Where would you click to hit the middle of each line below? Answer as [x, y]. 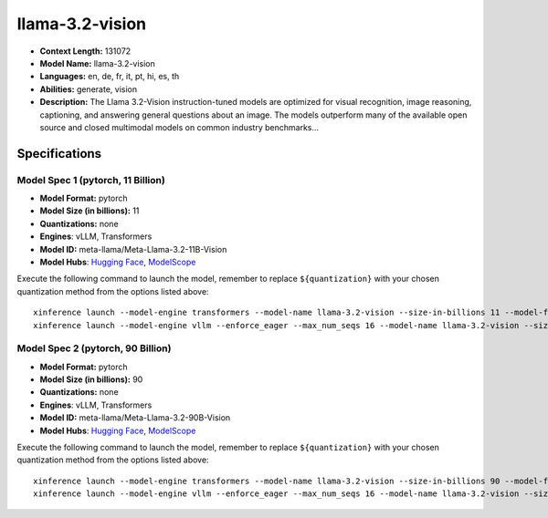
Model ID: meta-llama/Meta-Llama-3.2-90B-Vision [135, 418]
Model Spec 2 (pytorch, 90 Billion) [94, 348]
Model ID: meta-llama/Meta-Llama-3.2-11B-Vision [133, 249]
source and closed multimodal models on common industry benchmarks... [179, 127]
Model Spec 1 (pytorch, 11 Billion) [91, 180]
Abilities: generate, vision [88, 89]
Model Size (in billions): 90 [91, 379]
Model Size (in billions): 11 [90, 211]
